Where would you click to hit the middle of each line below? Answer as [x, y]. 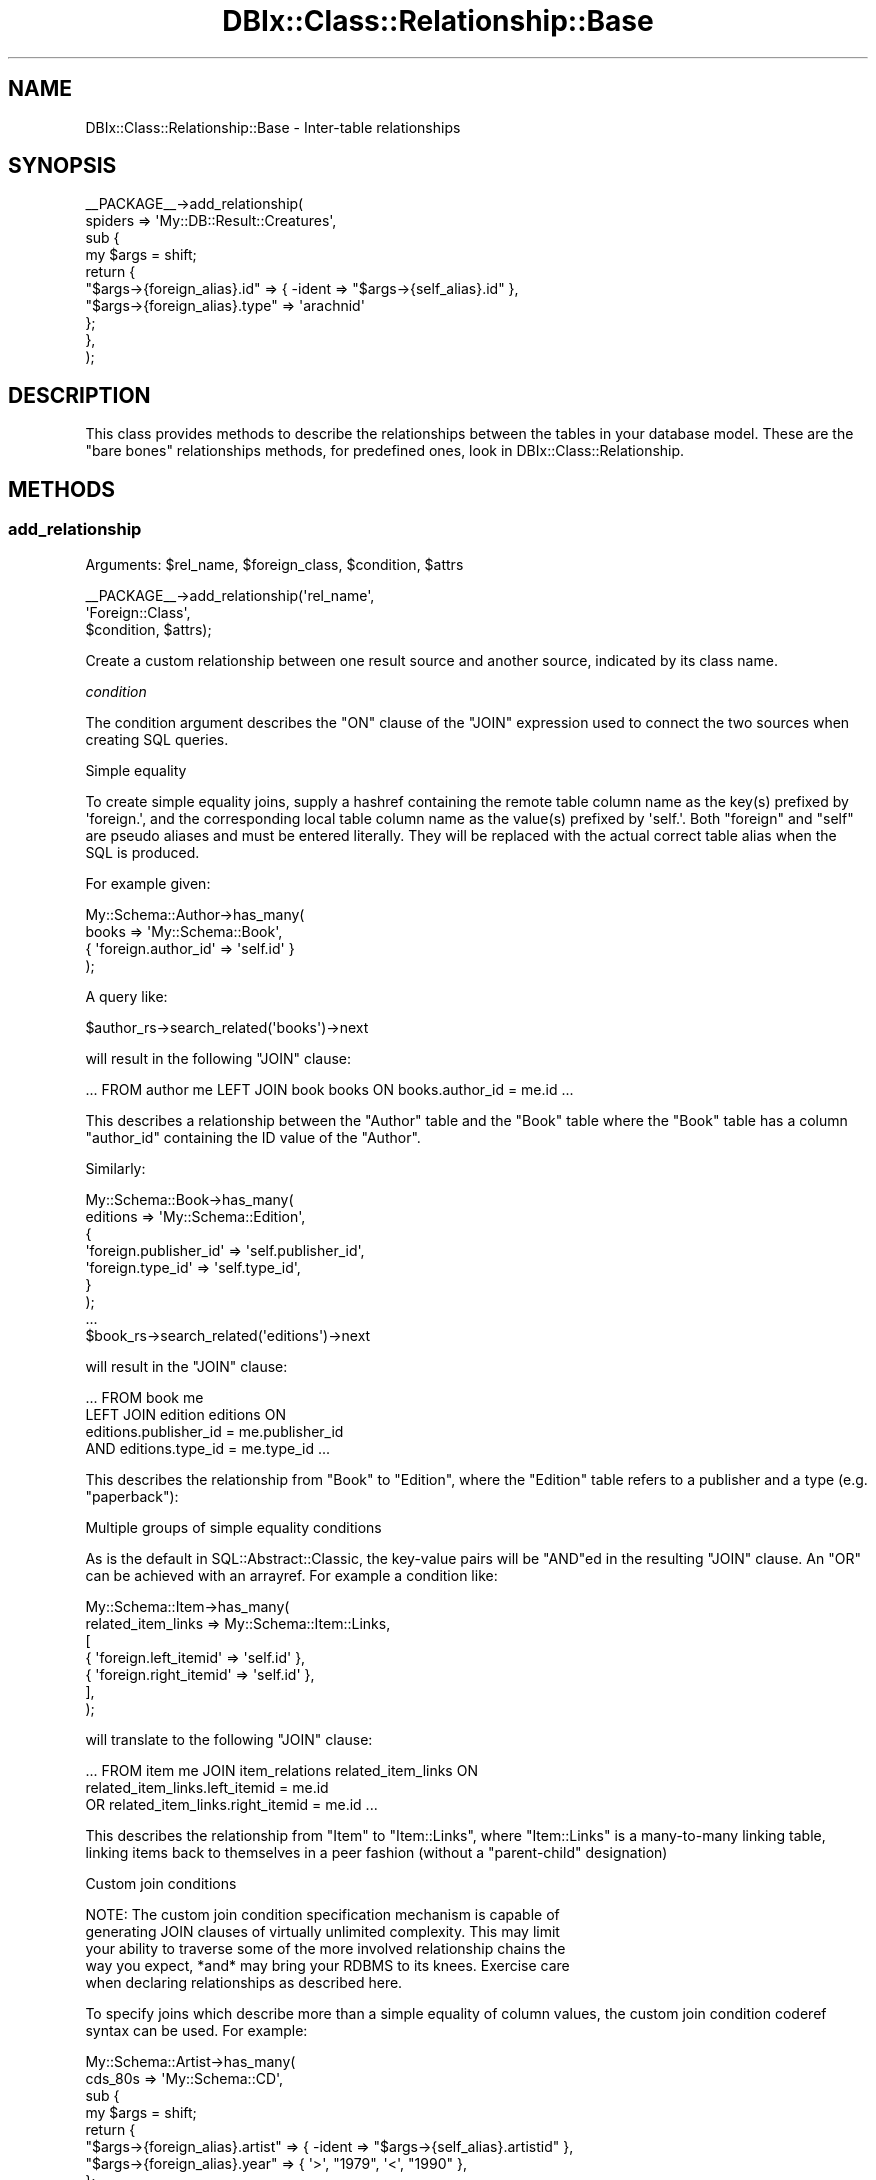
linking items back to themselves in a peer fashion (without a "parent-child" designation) [376, 1852]
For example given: [148, 883]
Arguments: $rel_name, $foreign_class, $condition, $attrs [274, 564]
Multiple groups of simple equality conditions [233, 1527]
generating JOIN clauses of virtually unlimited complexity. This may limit [322, 1931]
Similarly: [115, 1168]
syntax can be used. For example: [196, 2030]
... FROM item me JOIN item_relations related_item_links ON [281, 1770]
